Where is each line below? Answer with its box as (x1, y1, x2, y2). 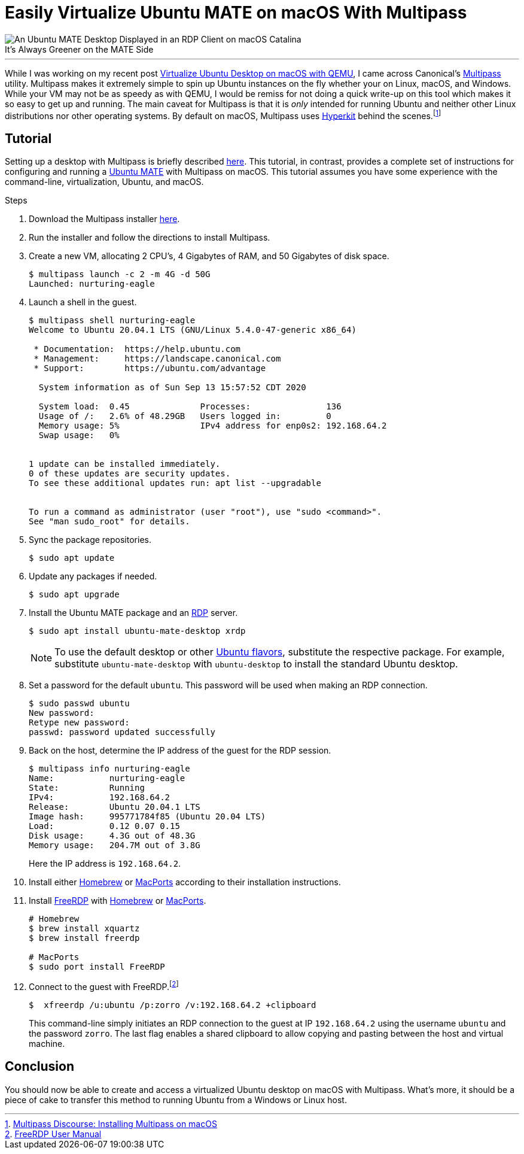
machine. (29, 1038, 65, 1049)
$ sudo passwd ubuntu (29, 699, 130, 709)
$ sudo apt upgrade (29, 590, 120, 600)
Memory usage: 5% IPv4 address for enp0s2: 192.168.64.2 (38, 421, 387, 431)
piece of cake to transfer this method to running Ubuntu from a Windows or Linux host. (5, 1094, 347, 1105)
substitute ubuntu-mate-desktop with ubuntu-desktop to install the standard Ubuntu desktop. (54, 658, 458, 670)
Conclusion (5, 1059, 75, 1074)
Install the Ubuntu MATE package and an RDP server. (29, 608, 238, 618)
